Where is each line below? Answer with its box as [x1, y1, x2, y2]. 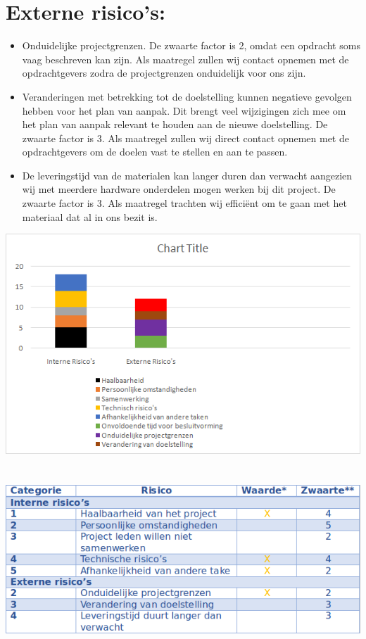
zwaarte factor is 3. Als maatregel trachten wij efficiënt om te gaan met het [22, 196, 347, 210]
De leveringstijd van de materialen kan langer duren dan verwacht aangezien [22, 167, 353, 182]
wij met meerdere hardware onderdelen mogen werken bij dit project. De [22, 182, 336, 196]
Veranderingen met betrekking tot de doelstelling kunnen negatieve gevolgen [22, 89, 352, 103]
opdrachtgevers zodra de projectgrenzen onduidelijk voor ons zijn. [22, 65, 306, 80]
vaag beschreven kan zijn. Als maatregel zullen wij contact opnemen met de [22, 51, 349, 66]
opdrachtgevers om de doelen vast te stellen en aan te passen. [22, 144, 288, 159]
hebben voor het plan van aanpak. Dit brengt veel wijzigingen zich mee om [22, 103, 346, 118]
